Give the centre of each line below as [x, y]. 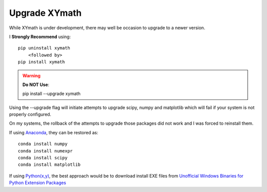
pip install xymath [42, 62]
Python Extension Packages [38, 183]
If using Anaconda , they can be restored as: [54, 132]
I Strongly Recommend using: [40, 37]
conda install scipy [43, 158]
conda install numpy [43, 144]
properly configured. [30, 114]
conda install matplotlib [49, 165]
